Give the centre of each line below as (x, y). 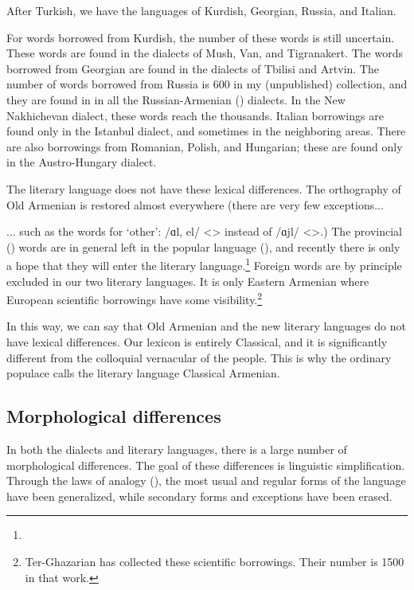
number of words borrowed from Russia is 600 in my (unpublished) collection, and (207, 84)
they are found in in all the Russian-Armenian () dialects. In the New (176, 99)
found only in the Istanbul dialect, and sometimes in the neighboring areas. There (206, 131)
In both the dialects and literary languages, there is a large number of (177, 449)
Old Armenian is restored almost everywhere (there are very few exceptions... (195, 204)
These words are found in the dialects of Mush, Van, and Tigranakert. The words (205, 53)
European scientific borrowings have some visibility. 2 (135, 298)
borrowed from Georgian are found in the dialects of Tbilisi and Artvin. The (193, 68)
